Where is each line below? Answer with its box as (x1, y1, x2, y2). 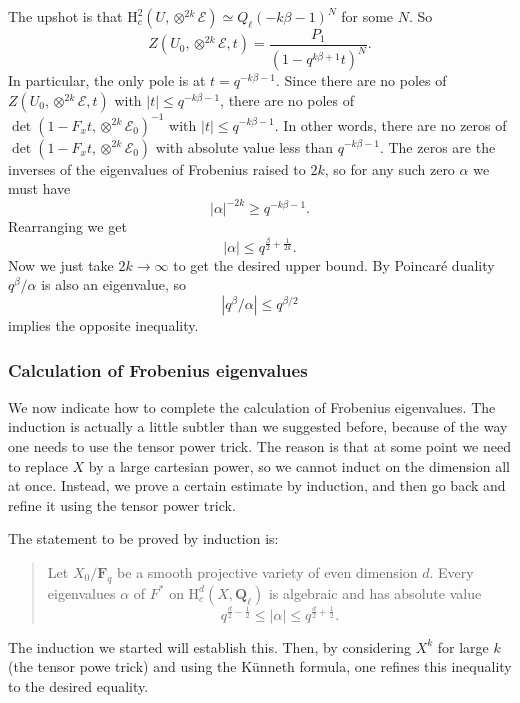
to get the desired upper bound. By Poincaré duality (173, 254, 495, 275)
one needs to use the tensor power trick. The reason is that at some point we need (8, 436, 511, 457)
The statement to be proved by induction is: (8, 528, 279, 549)
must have (8, 178, 71, 199)
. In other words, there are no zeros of (274, 114, 507, 135)
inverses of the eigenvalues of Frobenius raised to (8, 158, 306, 179)
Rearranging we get (8, 216, 127, 237)
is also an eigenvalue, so (41, 274, 187, 295)
